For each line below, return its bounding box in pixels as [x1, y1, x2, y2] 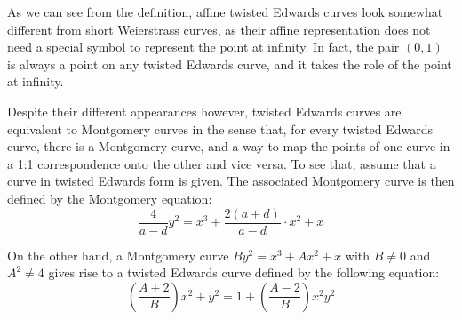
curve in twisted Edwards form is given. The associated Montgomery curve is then [7, 172, 455, 190]
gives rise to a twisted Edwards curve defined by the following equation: [48, 263, 440, 282]
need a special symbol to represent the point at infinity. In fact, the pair [7, 37, 400, 56]
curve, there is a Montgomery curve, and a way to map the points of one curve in [7, 137, 450, 156]
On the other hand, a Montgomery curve [7, 245, 229, 264]
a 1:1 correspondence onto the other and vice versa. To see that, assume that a [7, 154, 436, 172]
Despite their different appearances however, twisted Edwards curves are [7, 101, 402, 120]
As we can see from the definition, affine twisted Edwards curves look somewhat [7, 3, 443, 20]
